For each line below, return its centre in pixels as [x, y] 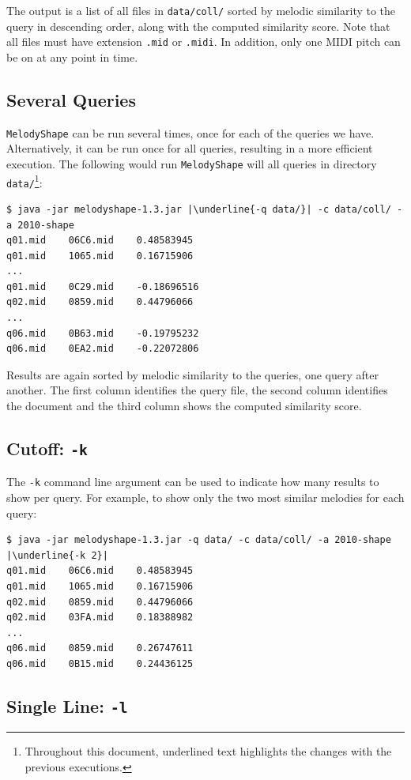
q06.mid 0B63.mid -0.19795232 [103, 333]
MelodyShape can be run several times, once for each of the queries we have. [190, 132]
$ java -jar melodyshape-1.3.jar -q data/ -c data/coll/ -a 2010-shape [199, 540]
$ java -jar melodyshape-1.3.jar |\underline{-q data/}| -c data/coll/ [199, 209]
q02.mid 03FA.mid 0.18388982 [100, 618]
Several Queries [71, 99]
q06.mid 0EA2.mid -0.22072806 [103, 349]
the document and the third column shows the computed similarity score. [184, 406]
